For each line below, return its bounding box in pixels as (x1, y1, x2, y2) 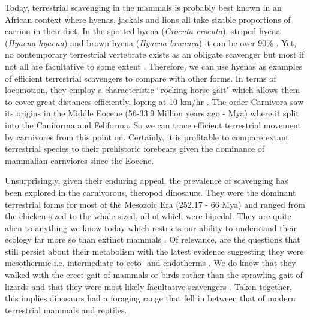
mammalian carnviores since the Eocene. (5, 154, 154, 166)
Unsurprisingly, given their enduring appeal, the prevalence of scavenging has (5, 174, 288, 187)
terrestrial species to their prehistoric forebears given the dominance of (5, 142, 265, 155)
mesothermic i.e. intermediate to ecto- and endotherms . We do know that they (5, 256, 296, 269)
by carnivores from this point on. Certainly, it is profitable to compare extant (5, 130, 289, 143)
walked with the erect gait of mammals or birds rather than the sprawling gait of (5, 268, 303, 281)
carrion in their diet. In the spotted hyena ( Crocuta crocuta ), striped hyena (5, 25, 281, 37)
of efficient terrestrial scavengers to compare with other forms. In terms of (5, 71, 276, 84)
